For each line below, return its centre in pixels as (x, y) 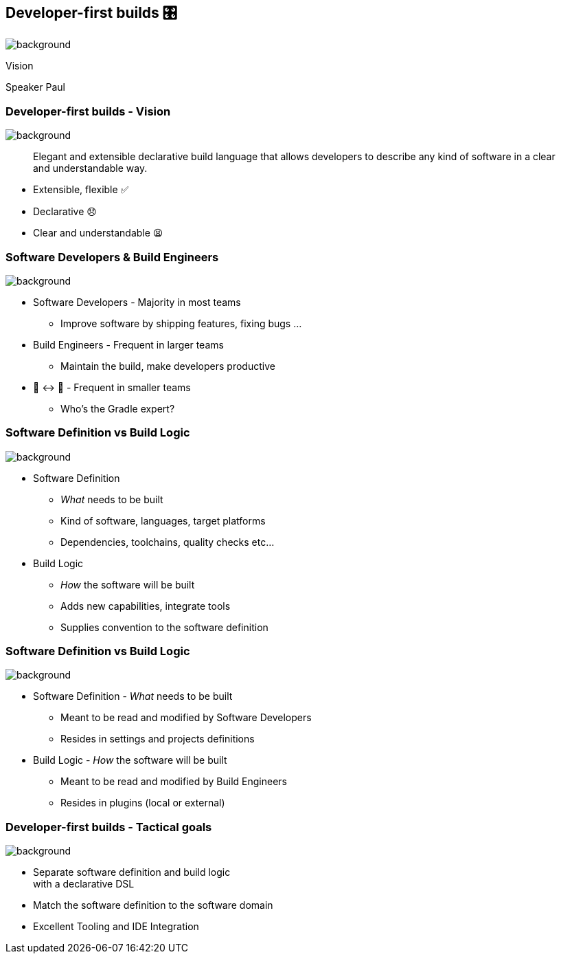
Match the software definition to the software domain (153, 905)
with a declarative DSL (84, 884)
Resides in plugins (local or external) (143, 803)
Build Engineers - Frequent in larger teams (128, 344)
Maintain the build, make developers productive (168, 366)
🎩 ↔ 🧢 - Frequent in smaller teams (112, 387)
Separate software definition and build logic (132, 872)
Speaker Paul (35, 87)
